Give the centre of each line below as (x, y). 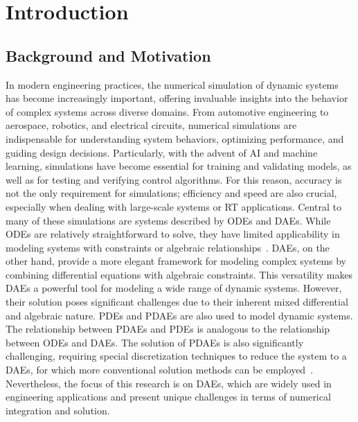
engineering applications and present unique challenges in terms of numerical (168, 397)
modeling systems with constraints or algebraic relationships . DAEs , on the (168, 247)
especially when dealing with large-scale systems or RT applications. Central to (173, 206)
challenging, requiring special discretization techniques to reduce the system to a (176, 356)
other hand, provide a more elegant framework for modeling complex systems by (176, 261)
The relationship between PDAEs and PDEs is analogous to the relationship (168, 329)
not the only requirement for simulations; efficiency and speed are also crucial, (171, 193)
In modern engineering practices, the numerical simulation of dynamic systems (172, 84)
